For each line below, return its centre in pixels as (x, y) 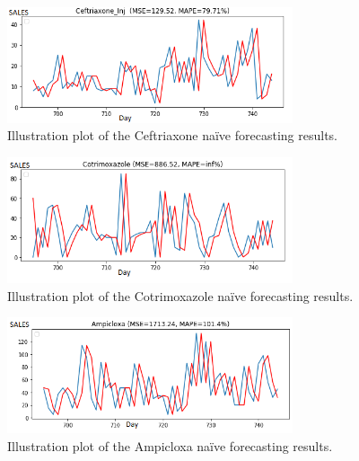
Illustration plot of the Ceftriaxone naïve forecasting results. (172, 135)
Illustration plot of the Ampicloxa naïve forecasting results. (170, 446)
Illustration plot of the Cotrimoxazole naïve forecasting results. (180, 295)
